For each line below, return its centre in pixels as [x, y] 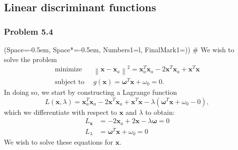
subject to [70, 82]
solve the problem [31, 59]
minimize [68, 70]
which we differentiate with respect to [60, 112]
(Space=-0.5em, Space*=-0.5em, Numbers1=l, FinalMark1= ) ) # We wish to [119, 49]
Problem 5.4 [29, 31]
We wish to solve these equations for [59, 142]
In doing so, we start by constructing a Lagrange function [91, 92]
